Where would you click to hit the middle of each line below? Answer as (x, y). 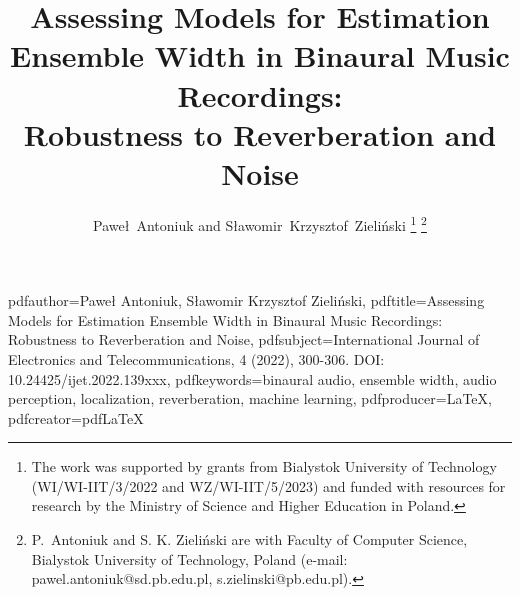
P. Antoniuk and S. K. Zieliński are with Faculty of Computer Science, (249, 539)
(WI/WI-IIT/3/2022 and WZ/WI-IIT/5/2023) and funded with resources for (268, 485)
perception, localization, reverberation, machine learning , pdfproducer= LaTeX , (250, 398)
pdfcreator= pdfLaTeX (76, 417)
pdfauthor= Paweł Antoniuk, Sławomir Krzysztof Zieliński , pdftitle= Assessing (246, 300)
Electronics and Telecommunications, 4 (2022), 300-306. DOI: (196, 358)
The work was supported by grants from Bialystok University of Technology (264, 466)
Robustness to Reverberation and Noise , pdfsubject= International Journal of (244, 339)
